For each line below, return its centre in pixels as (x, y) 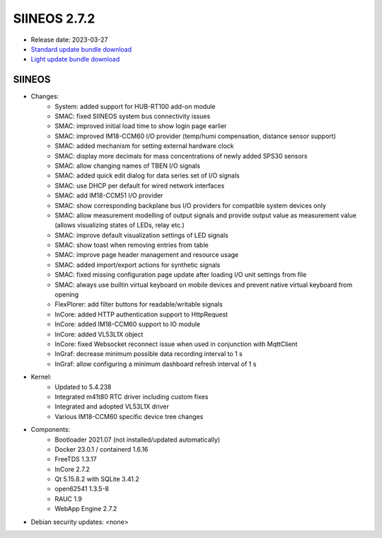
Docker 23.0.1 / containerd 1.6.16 (102, 449)
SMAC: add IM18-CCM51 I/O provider (109, 195)
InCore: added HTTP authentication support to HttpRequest (141, 314)
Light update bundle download (75, 59)
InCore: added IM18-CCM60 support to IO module (128, 324)
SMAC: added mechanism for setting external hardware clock (144, 146)
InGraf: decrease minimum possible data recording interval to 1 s (149, 354)
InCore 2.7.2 (72, 469)
